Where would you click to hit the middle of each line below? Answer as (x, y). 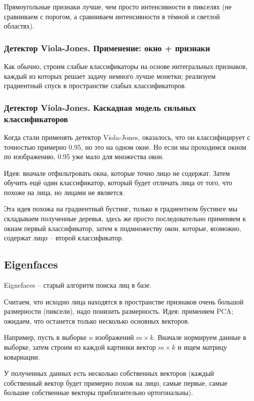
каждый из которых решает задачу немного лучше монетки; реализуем (110, 76)
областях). (19, 26)
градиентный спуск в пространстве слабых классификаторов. (95, 85)
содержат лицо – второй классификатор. (64, 238)
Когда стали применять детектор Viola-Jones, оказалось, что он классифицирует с (127, 137)
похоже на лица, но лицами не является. (64, 192)
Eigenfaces (31, 264)
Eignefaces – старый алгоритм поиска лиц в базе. (78, 285)
